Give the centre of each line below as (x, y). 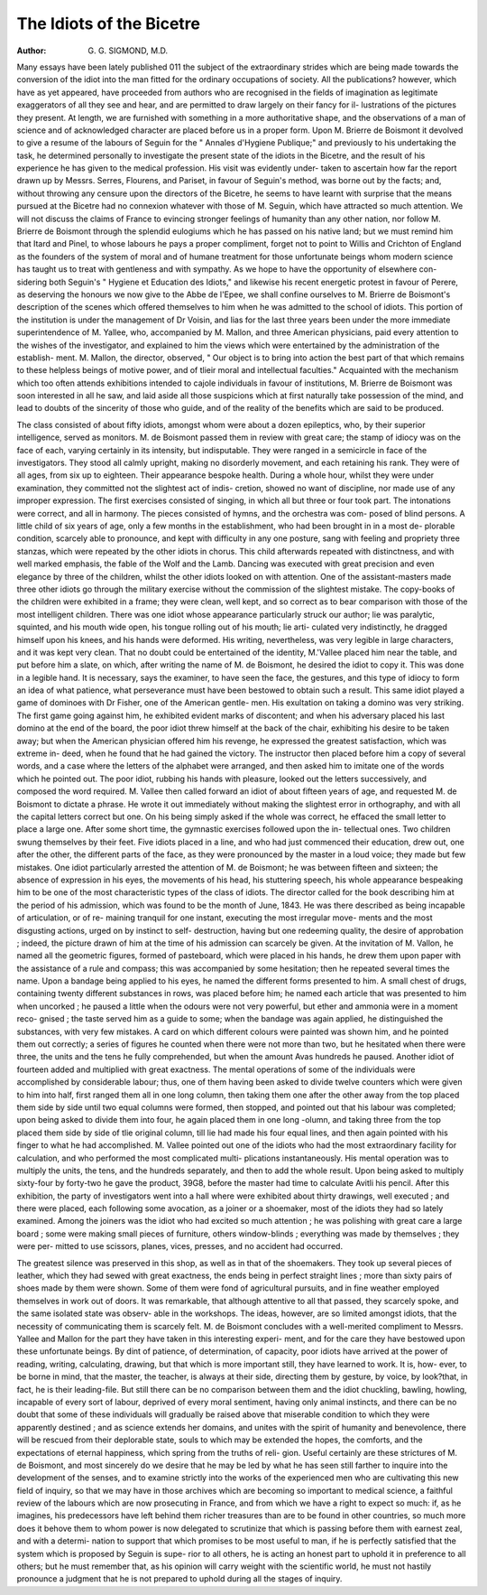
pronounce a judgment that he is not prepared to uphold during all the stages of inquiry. (179, 1579)
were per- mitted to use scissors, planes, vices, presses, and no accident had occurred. (179, 1246)
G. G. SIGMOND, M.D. (128, 51)
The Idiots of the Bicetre (108, 23)
